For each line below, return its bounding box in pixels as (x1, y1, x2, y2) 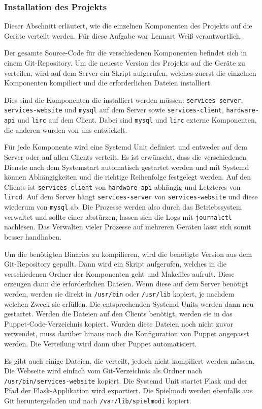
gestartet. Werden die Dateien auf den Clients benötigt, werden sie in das (4, 308, 233, 319)
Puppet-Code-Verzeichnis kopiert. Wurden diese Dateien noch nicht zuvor (4, 318, 234, 329)
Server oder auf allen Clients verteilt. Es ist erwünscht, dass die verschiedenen (4, 151, 246, 162)
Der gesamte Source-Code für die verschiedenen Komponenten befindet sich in (4, 47, 247, 58)
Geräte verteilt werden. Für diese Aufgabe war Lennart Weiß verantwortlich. (4, 30, 242, 41)
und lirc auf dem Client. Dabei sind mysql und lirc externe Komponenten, (17, 114, 257, 125)
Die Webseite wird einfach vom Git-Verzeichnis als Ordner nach (4, 365, 202, 376)
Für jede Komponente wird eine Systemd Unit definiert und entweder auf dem (4, 141, 247, 152)
